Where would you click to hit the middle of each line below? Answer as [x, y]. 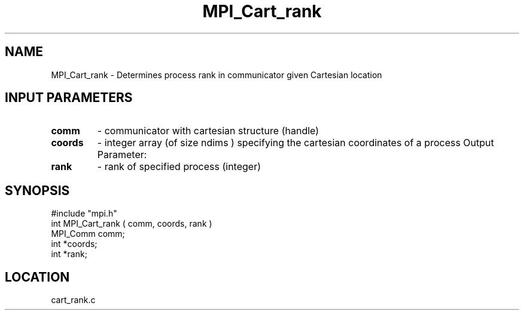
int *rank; [69, 254]
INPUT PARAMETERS [69, 98]
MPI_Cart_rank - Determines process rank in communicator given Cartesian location [217, 75]
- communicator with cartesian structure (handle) [208, 131]
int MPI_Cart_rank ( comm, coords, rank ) [132, 224]
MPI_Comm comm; [88, 234]
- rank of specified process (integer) [179, 167]
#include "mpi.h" [84, 214]
